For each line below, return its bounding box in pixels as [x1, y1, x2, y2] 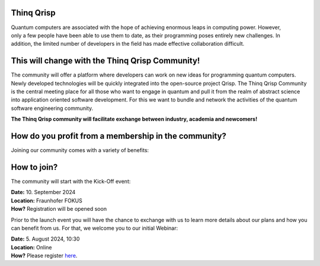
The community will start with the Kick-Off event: [11, 178, 131, 185]
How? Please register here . [11, 252, 78, 259]
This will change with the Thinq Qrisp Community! [11, 56, 200, 66]
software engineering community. [11, 104, 94, 112]
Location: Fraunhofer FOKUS [11, 197, 82, 204]
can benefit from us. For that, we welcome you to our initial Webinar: [11, 224, 178, 232]
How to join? [11, 162, 58, 172]
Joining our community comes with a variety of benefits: [11, 147, 149, 154]
